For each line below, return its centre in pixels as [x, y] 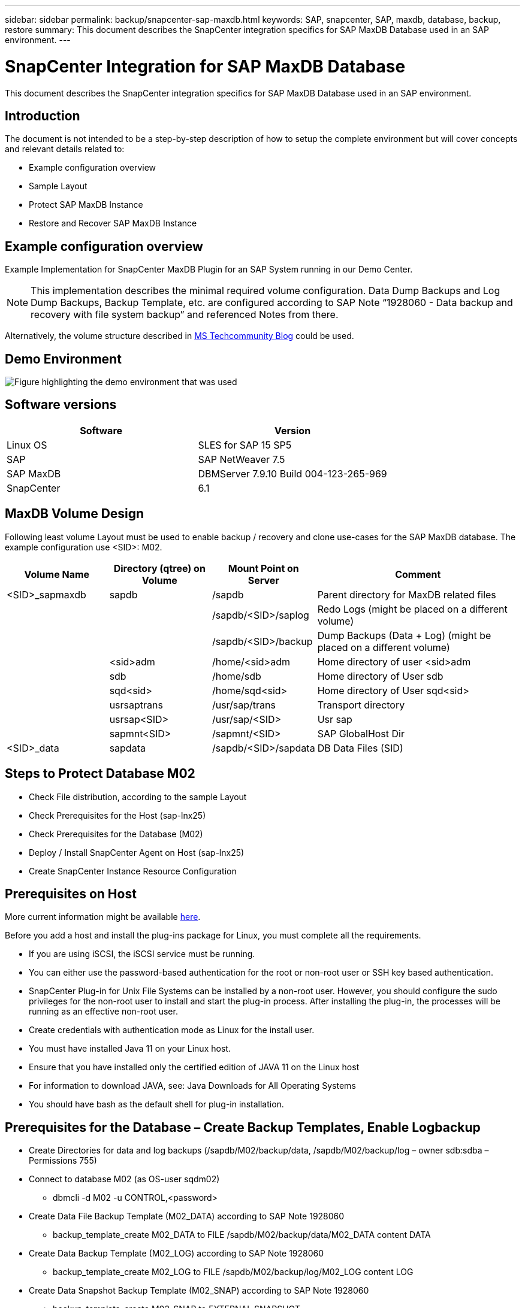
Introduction [43, 116]
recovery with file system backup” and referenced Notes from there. [185, 315]
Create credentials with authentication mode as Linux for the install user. [172, 1030]
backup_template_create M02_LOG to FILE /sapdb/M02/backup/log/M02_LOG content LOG [233, 1272]
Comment [418, 574]
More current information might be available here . [103, 917]
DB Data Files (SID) [360, 748]
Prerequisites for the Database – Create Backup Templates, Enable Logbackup [243, 1127]
